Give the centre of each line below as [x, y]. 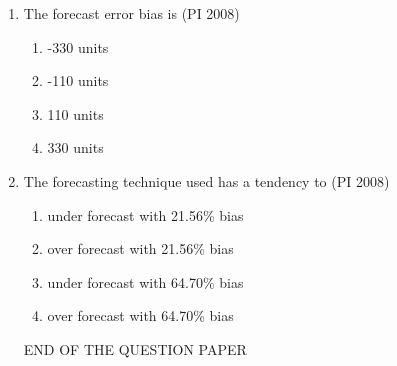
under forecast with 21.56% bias [145, 214]
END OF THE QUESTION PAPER [135, 348]
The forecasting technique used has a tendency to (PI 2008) [206, 180]
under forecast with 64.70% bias [145, 281]
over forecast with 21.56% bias [140, 248]
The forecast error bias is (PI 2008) [131, 13]
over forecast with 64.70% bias [140, 315]
